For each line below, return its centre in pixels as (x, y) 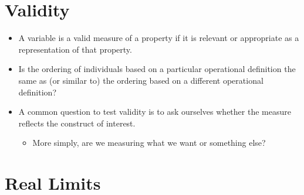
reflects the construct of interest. (77, 123)
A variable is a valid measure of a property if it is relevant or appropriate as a (159, 38)
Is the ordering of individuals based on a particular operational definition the (157, 69)
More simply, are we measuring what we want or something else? (149, 143)
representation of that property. (75, 49)
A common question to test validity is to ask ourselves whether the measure (155, 112)
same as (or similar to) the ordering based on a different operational (141, 80)
